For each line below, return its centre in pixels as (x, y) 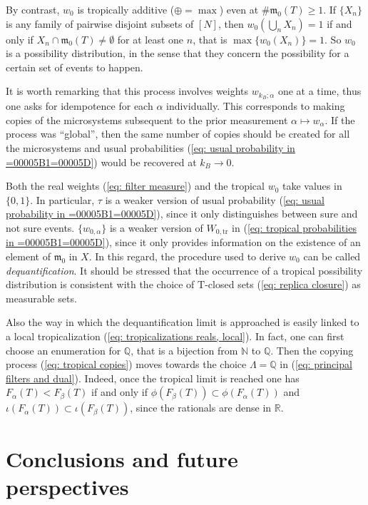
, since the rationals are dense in (201, 408)
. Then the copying (312, 350)
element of (28, 256)
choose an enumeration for (63, 350)
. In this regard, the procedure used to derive (187, 256)
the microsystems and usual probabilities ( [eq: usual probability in (150, 148)
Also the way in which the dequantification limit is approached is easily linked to (183, 322)
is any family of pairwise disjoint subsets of (100, 23)
